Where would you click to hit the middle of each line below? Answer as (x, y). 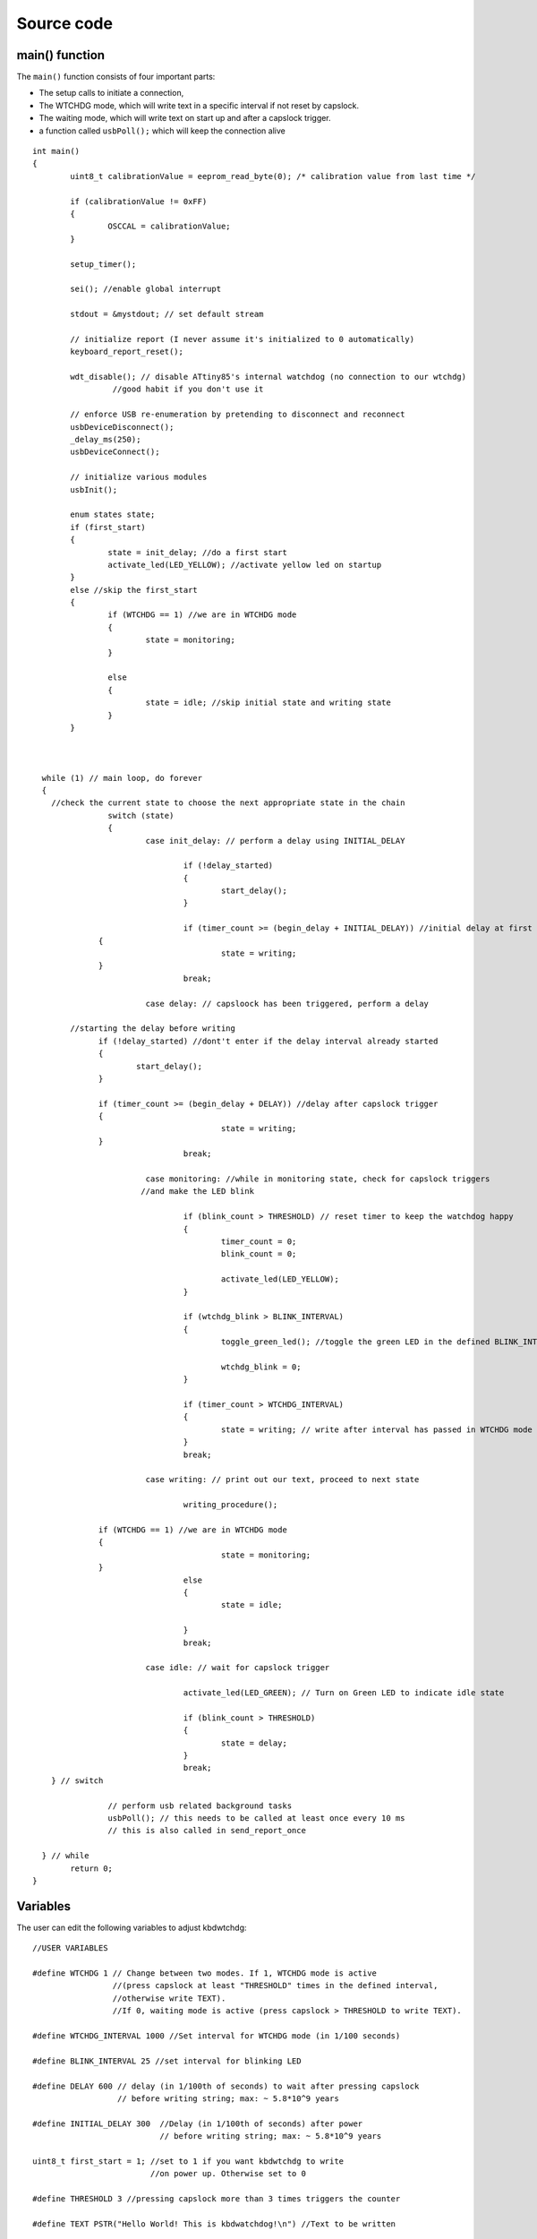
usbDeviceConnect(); (115, 452)
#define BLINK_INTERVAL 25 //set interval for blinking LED (167, 2061)
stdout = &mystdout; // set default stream (167, 314)
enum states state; (113, 515)
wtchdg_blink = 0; (261, 1367)
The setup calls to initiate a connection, (111, 93)
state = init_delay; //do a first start (198, 552)
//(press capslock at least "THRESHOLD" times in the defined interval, (275, 1986)
